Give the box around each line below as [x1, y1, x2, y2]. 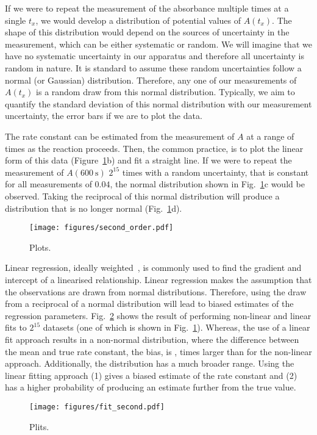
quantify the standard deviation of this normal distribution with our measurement [5, 97, 312, 110]
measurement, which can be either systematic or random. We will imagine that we [5, 37, 312, 50]
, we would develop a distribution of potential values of [35, 13, 241, 26]
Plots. [29, 240, 51, 253]
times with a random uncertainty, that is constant [122, 165, 309, 178]
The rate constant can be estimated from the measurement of [5, 129, 235, 142]
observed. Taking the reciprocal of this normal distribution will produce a [5, 189, 280, 202]
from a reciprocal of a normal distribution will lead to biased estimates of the [5, 297, 294, 310]
